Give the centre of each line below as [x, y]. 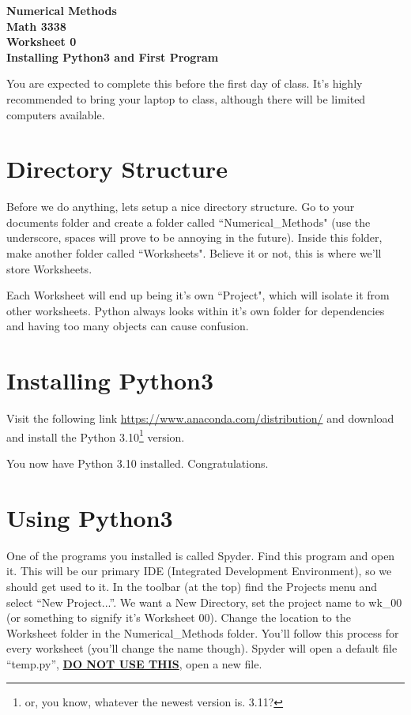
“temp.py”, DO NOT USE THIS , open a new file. [134, 663]
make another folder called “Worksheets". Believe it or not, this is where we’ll [194, 253]
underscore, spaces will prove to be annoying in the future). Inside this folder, [194, 237]
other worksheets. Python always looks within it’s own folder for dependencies [196, 310]
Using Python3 [90, 517]
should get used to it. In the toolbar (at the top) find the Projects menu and [192, 586]
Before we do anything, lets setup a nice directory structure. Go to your [181, 207]
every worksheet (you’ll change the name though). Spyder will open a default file [202, 648]
